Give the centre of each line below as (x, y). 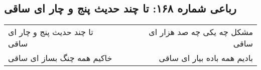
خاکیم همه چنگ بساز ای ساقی (60, 58)
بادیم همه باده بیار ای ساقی (206, 58)
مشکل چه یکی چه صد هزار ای (201, 32)
